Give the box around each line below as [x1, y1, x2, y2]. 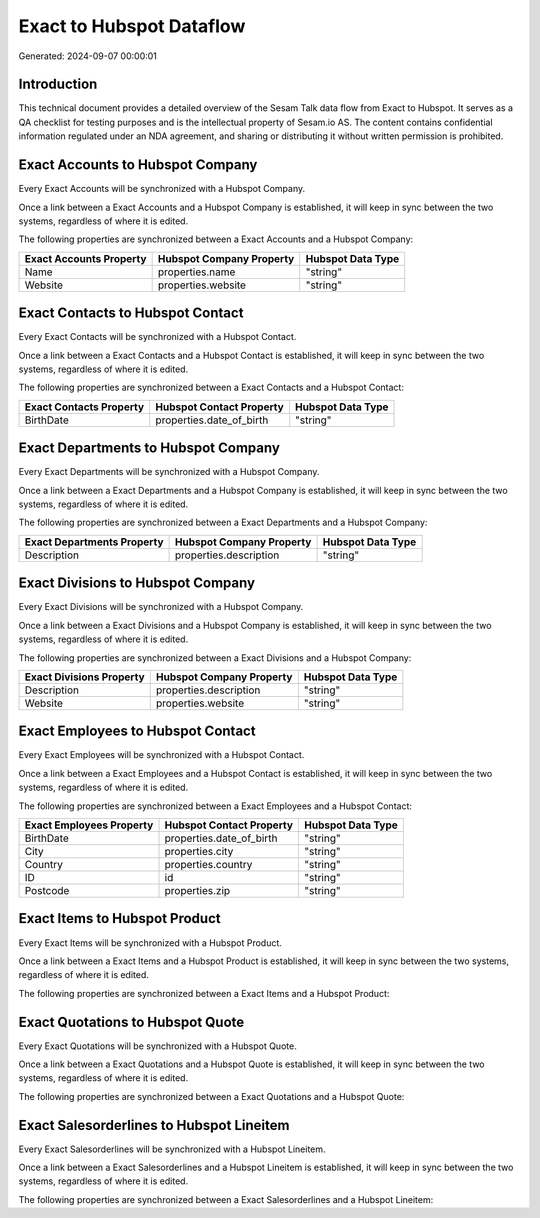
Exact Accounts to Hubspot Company [18, 156, 258, 174]
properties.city [164, 845, 234, 859]
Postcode [24, 884, 70, 898]
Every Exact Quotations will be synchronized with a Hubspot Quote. [18, 1040, 297, 1052]
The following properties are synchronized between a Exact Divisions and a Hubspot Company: [18, 651, 412, 664]
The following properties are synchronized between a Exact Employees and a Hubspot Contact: [18, 800, 413, 812]
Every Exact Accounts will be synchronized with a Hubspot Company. [18, 183, 305, 195]
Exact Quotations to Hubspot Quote [18, 1013, 245, 1030]
